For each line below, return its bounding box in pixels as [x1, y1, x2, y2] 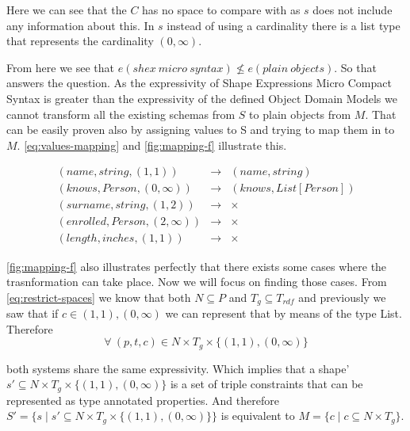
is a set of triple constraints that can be [170, 376, 363, 392]
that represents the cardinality [6, 32, 154, 49]
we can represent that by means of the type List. [165, 305, 402, 322]
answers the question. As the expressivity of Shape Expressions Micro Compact [6, 74, 392, 91]
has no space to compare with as [142, 2, 301, 17]
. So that [334, 59, 377, 75]
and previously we [298, 288, 386, 305]
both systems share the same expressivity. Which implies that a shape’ [6, 360, 350, 376]
